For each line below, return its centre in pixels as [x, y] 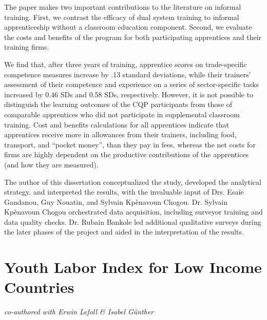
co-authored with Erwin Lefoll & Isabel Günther [79, 312]
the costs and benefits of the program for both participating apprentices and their [133, 37]
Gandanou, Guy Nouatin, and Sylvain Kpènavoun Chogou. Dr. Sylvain [116, 201]
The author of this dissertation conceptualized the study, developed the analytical [133, 182]
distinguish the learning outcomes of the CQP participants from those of [118, 104]
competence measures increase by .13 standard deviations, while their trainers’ [128, 74]
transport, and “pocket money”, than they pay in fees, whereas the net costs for [130, 144]
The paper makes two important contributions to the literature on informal [123, 7]
